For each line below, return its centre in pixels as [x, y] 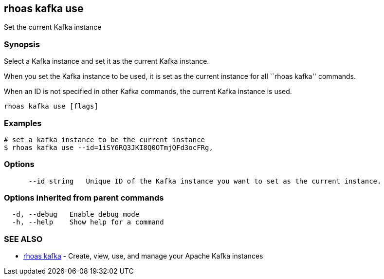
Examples [23, 123]
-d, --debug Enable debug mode [76, 214]
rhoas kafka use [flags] [51, 106]
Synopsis [22, 44]
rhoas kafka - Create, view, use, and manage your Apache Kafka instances [143, 256]
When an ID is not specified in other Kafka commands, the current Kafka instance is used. [148, 92]
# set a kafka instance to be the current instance [105, 139]
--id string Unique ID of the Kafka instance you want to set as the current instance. [205, 181]
